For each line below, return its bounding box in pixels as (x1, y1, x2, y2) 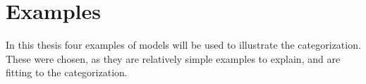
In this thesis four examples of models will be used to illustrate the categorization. (6, 37, 361, 52)
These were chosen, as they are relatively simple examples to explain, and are (6, 51, 341, 66)
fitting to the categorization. (6, 65, 128, 80)
